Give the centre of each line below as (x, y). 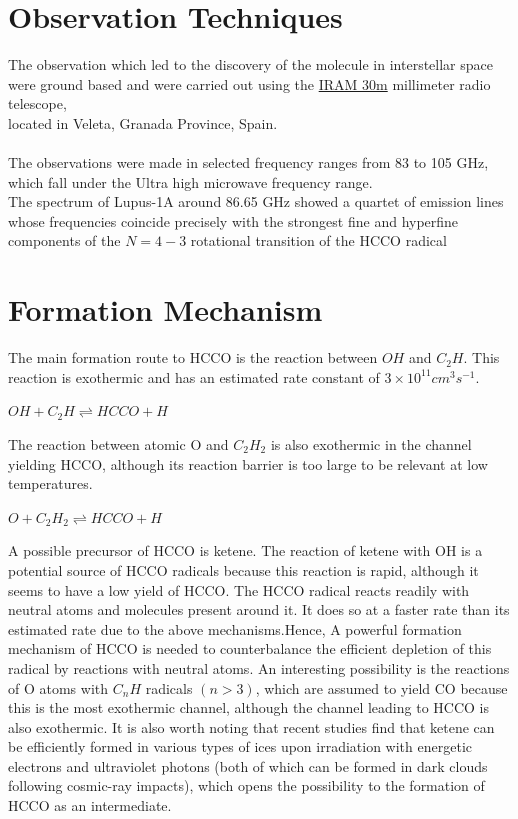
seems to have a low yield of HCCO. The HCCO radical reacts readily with (239, 589)
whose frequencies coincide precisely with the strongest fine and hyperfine (233, 220)
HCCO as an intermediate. (90, 805)
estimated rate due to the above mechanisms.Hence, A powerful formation (235, 628)
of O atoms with (58, 687)
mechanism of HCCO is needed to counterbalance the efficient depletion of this (250, 648)
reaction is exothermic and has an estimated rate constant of (194, 376)
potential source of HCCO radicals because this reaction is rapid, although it (243, 569)
